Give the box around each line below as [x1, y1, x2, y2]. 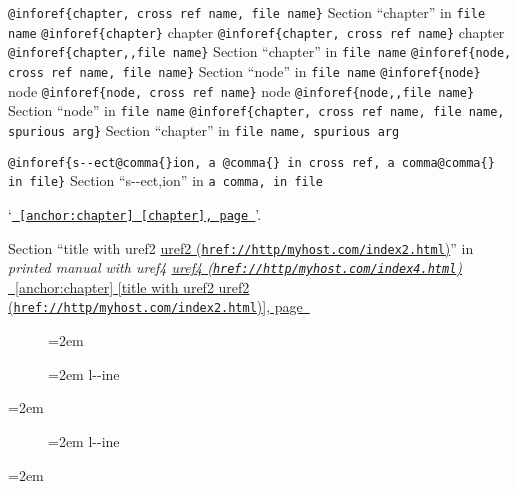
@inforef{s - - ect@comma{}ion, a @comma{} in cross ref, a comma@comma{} [8, 155, 495, 170]
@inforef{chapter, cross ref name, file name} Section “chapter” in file [8, 2, 486, 22]
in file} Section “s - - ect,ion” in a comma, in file [8, 170, 324, 191]
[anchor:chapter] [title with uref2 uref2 [15, 276, 250, 297]
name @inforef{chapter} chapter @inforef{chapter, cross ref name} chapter [8, 21, 505, 42]
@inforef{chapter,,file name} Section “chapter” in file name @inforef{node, [8, 41, 512, 62]
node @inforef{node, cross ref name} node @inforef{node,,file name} [8, 80, 475, 101]
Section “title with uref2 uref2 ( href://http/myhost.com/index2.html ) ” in [8, 237, 474, 258]
